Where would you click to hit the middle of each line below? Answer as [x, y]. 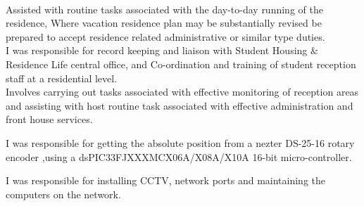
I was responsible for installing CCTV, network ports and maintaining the [166, 180]
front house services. [49, 119]
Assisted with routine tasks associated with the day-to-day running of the [164, 9]
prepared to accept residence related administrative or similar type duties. [165, 36]
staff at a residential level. [62, 78]
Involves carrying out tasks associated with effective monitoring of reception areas [182, 92]
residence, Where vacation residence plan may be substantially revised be [164, 23]
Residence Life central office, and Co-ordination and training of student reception [181, 64]
